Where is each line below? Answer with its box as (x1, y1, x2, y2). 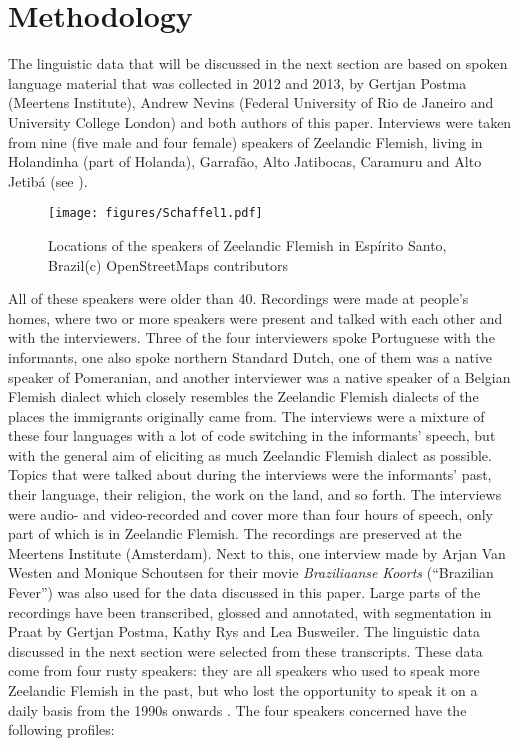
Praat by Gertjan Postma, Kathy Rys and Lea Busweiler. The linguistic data (8, 621, 481, 642)
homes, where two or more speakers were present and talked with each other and (8, 307, 503, 328)
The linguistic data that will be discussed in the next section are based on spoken (8, 53, 508, 74)
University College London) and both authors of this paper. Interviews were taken (8, 111, 512, 132)
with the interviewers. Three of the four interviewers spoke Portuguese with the (8, 327, 495, 348)
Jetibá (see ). (8, 170, 88, 191)
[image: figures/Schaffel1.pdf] (48, 206, 263, 221)
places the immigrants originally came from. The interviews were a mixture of (8, 405, 485, 426)
